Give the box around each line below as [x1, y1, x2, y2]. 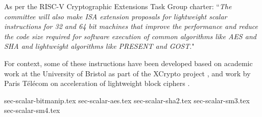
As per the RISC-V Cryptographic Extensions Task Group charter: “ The [4, 1, 232, 11]
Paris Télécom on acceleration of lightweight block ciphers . [4, 78, 190, 89]
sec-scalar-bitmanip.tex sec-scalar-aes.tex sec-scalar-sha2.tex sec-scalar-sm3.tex [4, 95, 250, 105]
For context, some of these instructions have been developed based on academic [4, 57, 253, 68]
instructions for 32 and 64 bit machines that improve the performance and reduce [4, 21, 258, 32]
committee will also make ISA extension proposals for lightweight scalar [4, 11, 227, 21]
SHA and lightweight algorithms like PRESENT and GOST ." [4, 41, 195, 51]
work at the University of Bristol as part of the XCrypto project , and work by [4, 68, 251, 78]
